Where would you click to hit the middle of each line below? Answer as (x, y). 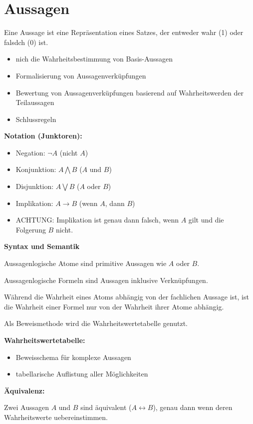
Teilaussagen (35, 102)
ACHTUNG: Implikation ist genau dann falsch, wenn (97, 220)
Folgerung (31, 229)
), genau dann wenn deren (193, 407)
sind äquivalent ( (106, 407)
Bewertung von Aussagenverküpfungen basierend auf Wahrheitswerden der (129, 92)
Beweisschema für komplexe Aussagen (73, 357)
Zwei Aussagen (26, 407)
